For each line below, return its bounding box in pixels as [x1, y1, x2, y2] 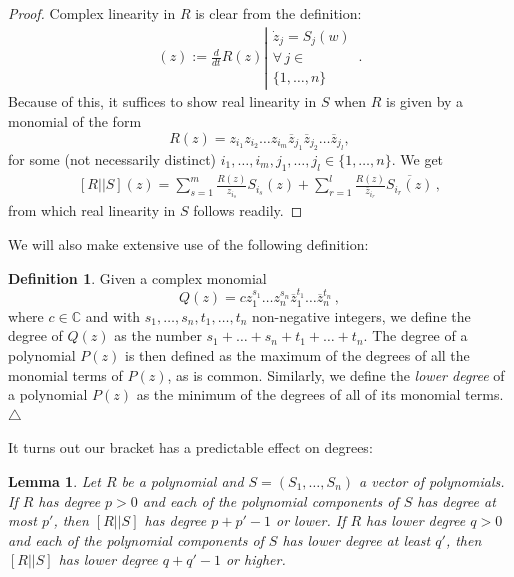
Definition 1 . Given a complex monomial [8, 267, 267, 288]
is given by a [386, 91, 464, 112]
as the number [114, 325, 202, 346]
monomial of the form [8, 110, 142, 131]
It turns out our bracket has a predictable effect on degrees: [8, 437, 373, 458]
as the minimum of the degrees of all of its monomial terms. [136, 384, 504, 405]
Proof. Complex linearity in [8, 3, 176, 23]
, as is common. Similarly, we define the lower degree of [167, 364, 505, 385]
